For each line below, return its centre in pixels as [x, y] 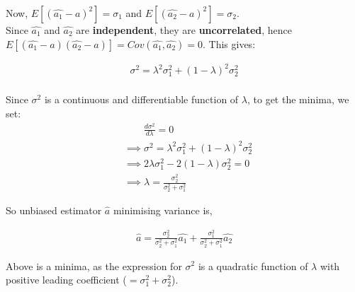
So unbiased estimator [54, 210]
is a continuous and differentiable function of [141, 99]
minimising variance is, [163, 210]
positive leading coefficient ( [66, 280]
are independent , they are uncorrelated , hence [184, 30]
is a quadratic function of [253, 265]
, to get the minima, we [298, 99]
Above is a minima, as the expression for [94, 265]
